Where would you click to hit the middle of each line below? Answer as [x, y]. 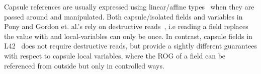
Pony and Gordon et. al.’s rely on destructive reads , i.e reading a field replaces [126, 26]
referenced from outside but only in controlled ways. [84, 65]
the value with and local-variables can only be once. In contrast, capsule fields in [128, 36]
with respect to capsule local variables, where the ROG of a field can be [115, 55]
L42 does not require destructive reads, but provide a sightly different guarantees [130, 46]
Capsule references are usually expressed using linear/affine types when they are [129, 6]
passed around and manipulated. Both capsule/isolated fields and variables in [123, 16]
